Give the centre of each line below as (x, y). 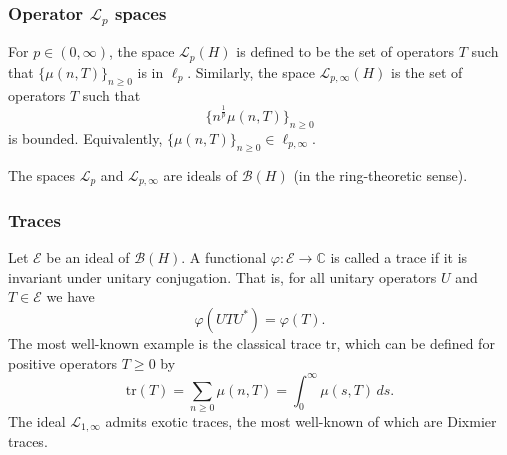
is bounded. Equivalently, (85, 137)
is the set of (427, 71)
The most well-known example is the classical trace (164, 342)
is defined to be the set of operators (345, 51)
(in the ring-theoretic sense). (380, 174)
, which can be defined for (415, 342)
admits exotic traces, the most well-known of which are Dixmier (301, 420)
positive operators (63, 362)
